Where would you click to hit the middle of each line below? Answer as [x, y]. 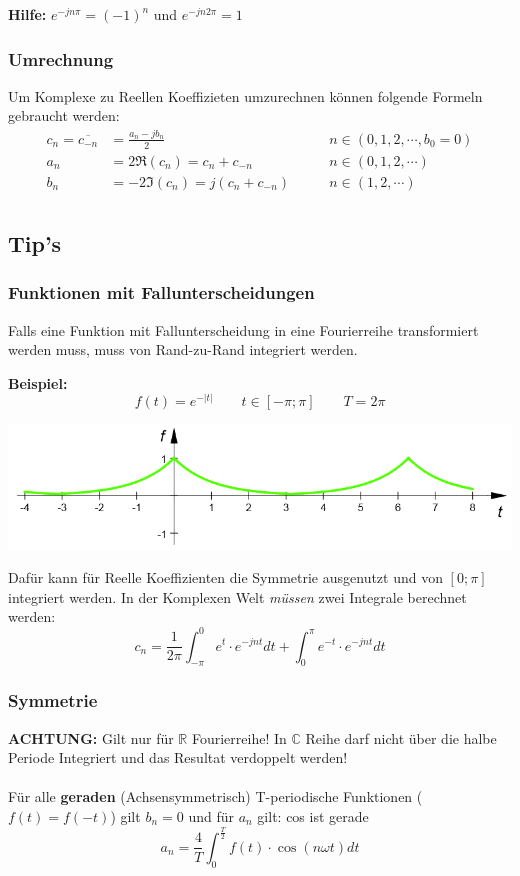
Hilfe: [27, 14]
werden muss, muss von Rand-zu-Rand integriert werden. [183, 349]
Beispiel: [38, 382]
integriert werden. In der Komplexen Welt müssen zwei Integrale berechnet [237, 596]
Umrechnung [61, 58]
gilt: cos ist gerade [313, 815]
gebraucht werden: [64, 115]
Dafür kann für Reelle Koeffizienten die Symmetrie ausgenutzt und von [225, 577]
